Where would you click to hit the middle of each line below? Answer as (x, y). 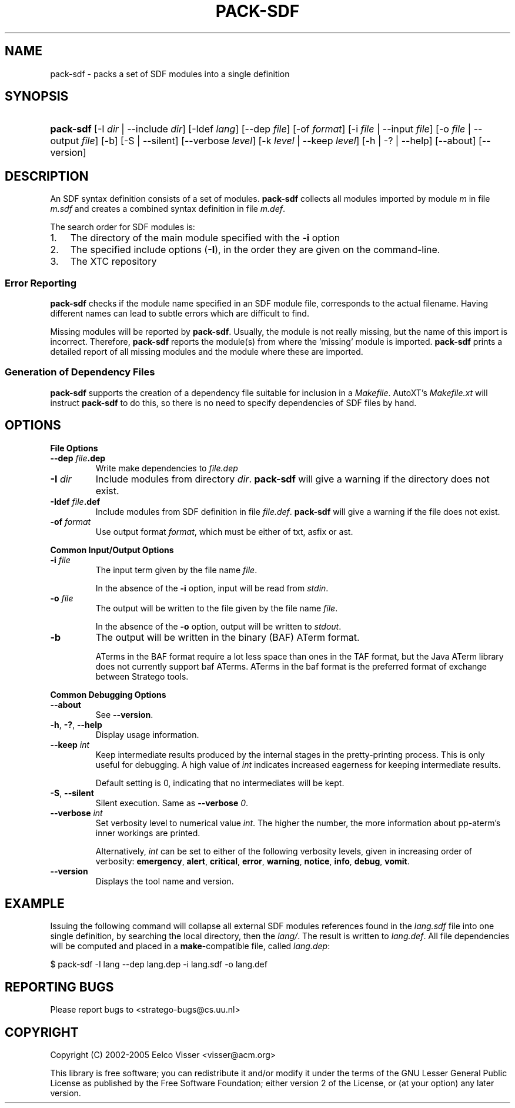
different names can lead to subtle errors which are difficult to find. (180, 314)
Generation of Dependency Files (80, 372)
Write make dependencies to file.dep (167, 468)
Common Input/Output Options (112, 550)
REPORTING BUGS (59, 987)
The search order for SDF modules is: (123, 227)
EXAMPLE (35, 904)
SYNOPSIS (37, 97)
